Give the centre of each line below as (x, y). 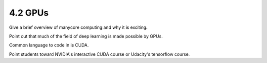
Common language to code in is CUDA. (49, 45)
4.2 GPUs (29, 13)
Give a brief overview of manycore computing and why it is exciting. (78, 27)
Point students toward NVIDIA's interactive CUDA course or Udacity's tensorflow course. (100, 54)
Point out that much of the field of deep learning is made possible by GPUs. (86, 36)
